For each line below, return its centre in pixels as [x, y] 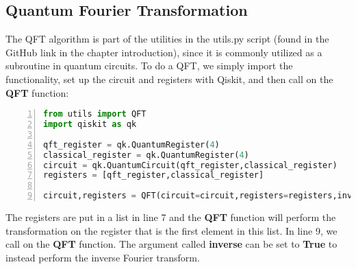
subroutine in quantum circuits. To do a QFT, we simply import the [149, 66]
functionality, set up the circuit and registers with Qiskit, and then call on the [169, 79]
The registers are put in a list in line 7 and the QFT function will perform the [171, 217]
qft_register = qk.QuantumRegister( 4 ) [131, 144]
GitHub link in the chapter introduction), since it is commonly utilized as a [164, 52]
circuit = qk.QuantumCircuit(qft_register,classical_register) [190, 165]
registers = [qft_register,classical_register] [154, 175]
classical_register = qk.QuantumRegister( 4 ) [146, 155]
